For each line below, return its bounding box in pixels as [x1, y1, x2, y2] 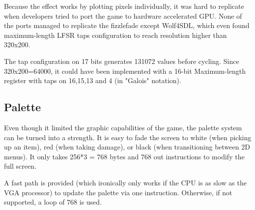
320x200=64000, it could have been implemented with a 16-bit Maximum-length [4, 65, 246, 76]
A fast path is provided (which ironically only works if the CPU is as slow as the [4, 177, 247, 187]
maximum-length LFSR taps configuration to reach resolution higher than [4, 30, 227, 40]
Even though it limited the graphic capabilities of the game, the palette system [4, 122, 242, 132]
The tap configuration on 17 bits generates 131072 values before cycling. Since [4, 56, 239, 66]
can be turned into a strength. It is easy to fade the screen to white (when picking [4, 132, 252, 142]
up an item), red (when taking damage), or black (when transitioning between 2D [4, 142, 250, 152]
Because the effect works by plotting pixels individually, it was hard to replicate [4, 1, 244, 11]
